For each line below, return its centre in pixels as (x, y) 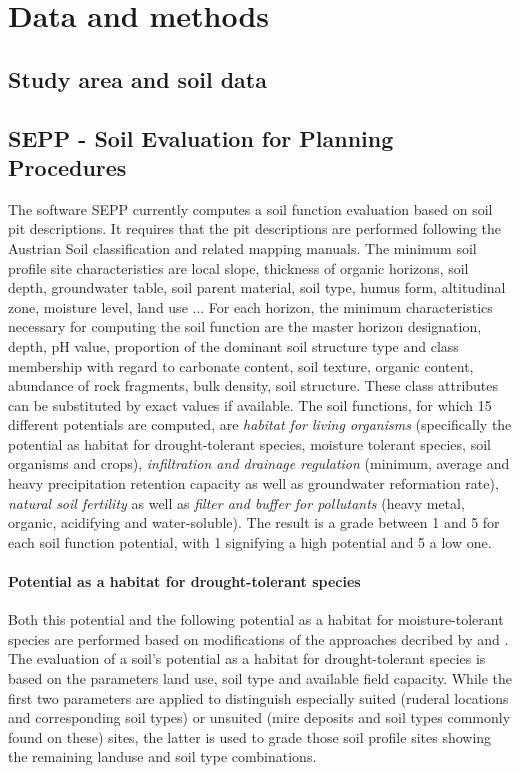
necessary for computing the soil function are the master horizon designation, (245, 326)
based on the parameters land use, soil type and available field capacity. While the (260, 678)
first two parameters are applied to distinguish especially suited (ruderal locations (258, 697)
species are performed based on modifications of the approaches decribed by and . (258, 638)
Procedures (67, 166)
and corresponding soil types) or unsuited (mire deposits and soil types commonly (259, 717)
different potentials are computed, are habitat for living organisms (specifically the (260, 424)
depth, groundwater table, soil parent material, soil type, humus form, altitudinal (257, 287)
